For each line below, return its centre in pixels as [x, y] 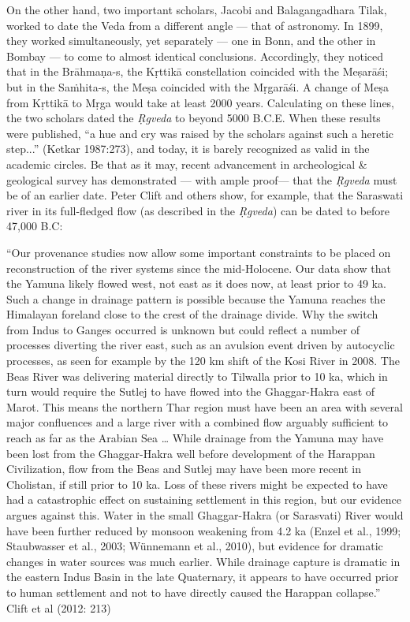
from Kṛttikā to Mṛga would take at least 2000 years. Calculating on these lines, [201, 102]
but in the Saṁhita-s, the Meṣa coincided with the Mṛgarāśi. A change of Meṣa [198, 86]
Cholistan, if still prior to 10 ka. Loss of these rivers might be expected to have [197, 484]
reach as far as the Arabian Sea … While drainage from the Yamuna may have [195, 438]
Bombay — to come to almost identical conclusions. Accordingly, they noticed [195, 56]
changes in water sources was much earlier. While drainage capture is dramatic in [203, 561]
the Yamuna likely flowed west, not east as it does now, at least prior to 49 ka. [196, 283]
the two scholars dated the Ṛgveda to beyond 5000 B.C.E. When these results [194, 118]
